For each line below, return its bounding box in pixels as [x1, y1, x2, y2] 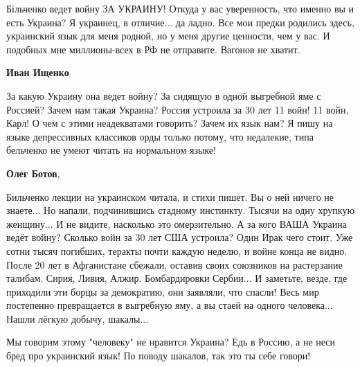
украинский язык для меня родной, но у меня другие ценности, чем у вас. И [6, 28, 330, 43]
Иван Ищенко [6, 65, 69, 80]
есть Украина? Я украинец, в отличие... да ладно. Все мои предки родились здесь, [6, 15, 354, 29]
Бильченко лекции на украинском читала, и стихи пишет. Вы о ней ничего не [6, 189, 334, 204]
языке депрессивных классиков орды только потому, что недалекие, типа [6, 129, 314, 143]
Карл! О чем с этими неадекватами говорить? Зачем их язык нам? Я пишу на [6, 116, 333, 130]
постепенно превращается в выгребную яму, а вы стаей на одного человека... [6, 298, 333, 312]
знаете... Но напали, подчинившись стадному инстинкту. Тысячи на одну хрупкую [6, 203, 354, 217]
